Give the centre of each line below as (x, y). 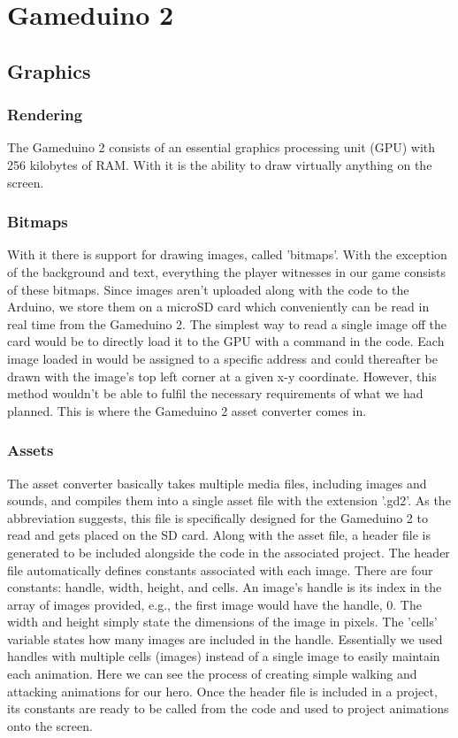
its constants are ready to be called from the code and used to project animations (228, 708)
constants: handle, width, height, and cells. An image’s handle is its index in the (225, 587)
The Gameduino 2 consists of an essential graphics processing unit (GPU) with (221, 147)
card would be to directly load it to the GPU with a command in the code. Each (226, 341)
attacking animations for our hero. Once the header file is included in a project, (222, 691)
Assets (31, 450)
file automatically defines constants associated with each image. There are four (220, 569)
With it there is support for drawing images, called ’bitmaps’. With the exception (227, 254)
